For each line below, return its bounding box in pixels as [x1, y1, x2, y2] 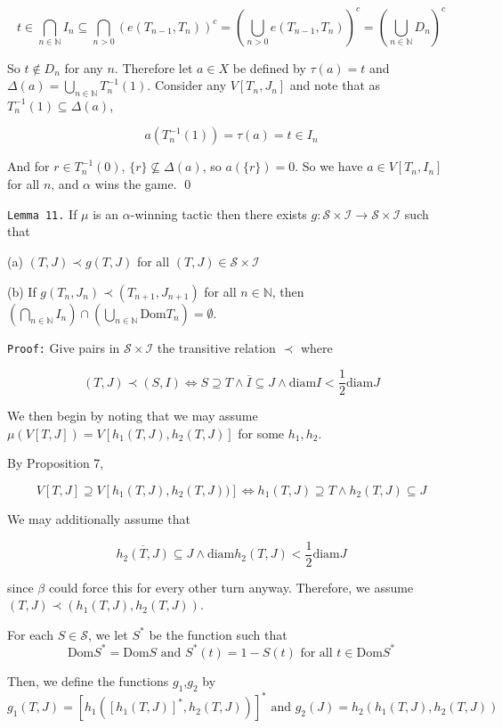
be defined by [232, 58, 306, 77]
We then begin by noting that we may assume [7, 406, 258, 425]
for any [64, 58, 103, 77]
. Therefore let [114, 58, 193, 77]
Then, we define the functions [7, 671, 169, 690]
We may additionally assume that [7, 510, 190, 528]
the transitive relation [157, 338, 276, 356]
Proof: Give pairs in [7, 338, 120, 356]
